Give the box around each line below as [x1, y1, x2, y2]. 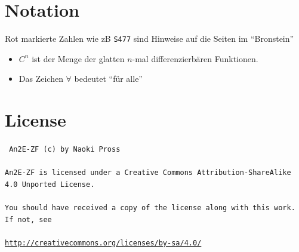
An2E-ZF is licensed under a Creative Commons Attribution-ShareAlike [5, 168, 291, 177]
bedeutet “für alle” [74, 72, 143, 85]
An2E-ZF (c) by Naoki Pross [9, 145, 121, 154]
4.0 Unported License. [5, 180, 95, 189]
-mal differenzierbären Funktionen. [132, 52, 258, 64]
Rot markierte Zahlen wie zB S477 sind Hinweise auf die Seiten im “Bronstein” [5, 32, 294, 45]
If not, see [5, 215, 52, 224]
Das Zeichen [19, 72, 63, 85]
